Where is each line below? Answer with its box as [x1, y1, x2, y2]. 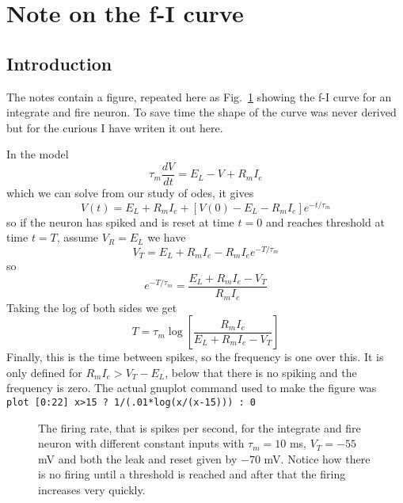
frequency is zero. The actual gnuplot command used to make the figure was [6, 379, 377, 396]
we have [147, 229, 186, 246]
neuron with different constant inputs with [38, 435, 245, 452]
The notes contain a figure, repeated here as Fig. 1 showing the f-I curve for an [6, 88, 392, 105]
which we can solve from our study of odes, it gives [6, 185, 254, 201]
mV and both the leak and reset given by [38, 450, 238, 467]
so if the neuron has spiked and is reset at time [6, 213, 234, 230]
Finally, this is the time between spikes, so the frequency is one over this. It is [6, 349, 384, 365]
